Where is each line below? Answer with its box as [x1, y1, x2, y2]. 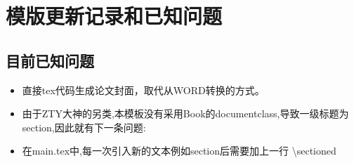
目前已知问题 [6, 49, 94, 71]
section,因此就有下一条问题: [22, 119, 146, 134]
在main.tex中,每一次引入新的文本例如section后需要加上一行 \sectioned [22, 143, 336, 158]
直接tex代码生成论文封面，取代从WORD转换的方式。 [22, 82, 265, 97]
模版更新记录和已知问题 [6, 1, 223, 30]
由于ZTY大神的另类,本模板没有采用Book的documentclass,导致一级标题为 [22, 106, 349, 121]
